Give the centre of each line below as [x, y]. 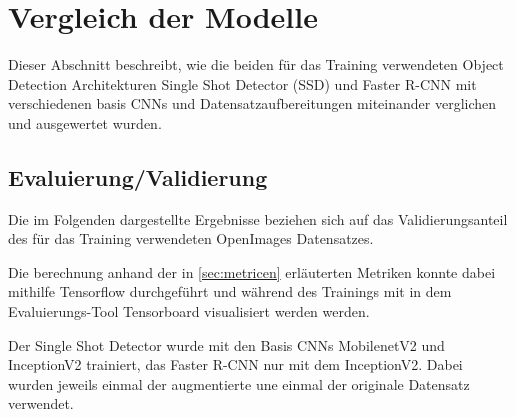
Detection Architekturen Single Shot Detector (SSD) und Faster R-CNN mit [242, 83]
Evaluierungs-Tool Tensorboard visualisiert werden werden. [189, 311]
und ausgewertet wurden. [85, 122]
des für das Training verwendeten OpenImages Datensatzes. [191, 238]
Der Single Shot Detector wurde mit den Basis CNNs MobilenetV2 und [226, 344]
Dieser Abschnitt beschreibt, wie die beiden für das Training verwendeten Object [256, 64]
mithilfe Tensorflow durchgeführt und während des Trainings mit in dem [230, 291]
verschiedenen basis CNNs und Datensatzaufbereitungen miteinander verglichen [252, 103]
